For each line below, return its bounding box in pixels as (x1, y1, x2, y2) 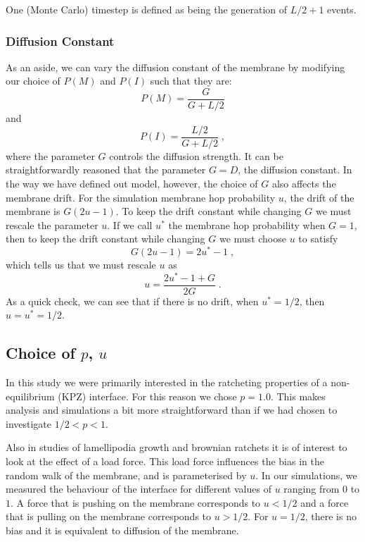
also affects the (271, 175, 336, 190)
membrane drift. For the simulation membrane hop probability (6, 190, 276, 204)
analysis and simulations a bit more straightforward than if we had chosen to (6, 402, 338, 417)
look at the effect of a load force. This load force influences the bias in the (6, 454, 324, 469)
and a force (300, 495, 349, 510)
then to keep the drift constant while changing (6, 231, 205, 246)
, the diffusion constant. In (238, 162, 352, 177)
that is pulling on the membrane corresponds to (6, 509, 212, 524)
